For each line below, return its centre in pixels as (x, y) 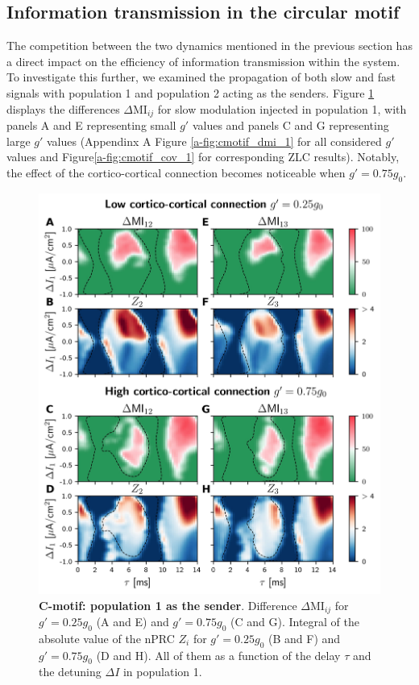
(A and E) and (133, 621)
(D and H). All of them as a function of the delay (218, 655)
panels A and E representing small (91, 125)
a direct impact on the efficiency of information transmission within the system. (203, 61)
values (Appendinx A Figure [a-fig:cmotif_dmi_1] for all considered (214, 141)
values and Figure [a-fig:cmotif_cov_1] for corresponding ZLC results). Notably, (203, 157)
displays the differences (63, 108)
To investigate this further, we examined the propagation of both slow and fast (201, 77)
